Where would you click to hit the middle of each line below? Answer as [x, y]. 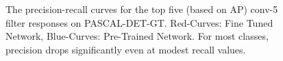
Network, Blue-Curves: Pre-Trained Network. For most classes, [137, 36]
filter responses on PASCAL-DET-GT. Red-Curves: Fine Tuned [139, 22]
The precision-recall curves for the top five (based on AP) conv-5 [142, 9]
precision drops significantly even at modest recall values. [126, 49]
